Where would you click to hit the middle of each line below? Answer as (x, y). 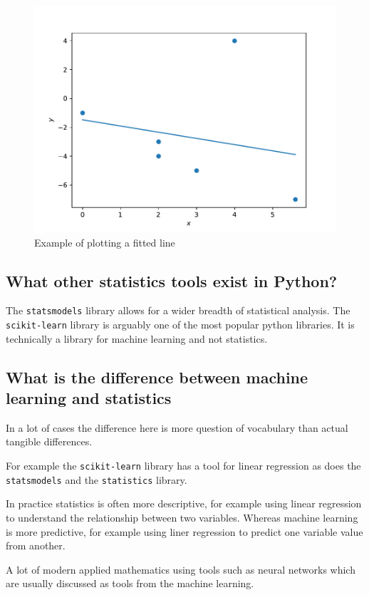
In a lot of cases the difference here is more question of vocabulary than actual (177, 427)
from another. (36, 545)
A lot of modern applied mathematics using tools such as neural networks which (181, 569)
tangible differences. (49, 441)
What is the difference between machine (157, 377)
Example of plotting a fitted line (105, 242)
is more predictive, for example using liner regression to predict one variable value (184, 531)
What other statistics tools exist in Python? (172, 280)
